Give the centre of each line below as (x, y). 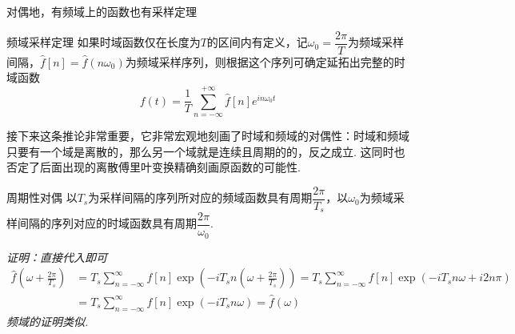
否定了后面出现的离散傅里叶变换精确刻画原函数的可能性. (154, 167)
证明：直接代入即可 (57, 257)
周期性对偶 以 (42, 197)
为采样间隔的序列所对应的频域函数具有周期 (200, 197)
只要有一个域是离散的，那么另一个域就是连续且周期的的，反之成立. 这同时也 (206, 151)
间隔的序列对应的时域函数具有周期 (107, 223)
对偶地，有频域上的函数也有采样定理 (102, 11)
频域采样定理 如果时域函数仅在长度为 (104, 42)
